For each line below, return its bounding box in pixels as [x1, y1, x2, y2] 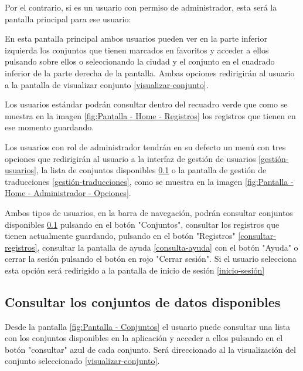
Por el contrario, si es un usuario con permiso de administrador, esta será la [5, 1, 277, 13]
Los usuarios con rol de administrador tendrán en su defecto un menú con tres [5, 140, 286, 153]
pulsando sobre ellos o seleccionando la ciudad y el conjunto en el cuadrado [5, 55, 275, 68]
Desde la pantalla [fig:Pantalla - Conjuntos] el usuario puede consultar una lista [5, 320, 291, 332]
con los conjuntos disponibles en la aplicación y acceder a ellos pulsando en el [5, 332, 283, 344]
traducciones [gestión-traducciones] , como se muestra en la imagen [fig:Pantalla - [5, 175, 294, 187]
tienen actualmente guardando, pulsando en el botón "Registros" [5, 230, 236, 242]
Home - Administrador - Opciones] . [5, 187, 131, 199]
